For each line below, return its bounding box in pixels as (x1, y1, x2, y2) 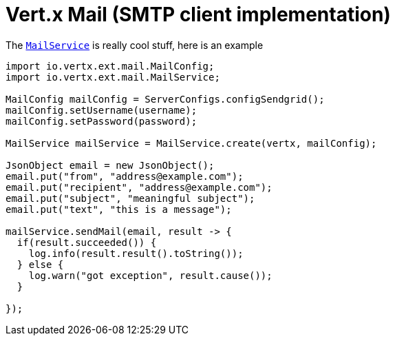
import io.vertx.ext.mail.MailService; (6, 71, 220, 83)
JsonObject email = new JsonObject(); (6, 159, 215, 171)
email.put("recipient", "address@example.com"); (6, 181, 273, 193)
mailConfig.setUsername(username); (6, 104, 197, 116)
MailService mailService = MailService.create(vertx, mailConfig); (6, 137, 377, 149)
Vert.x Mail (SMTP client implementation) (6, 3, 391, 26)
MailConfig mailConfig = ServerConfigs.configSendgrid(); (6, 93, 325, 105)
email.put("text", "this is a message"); (6, 203, 232, 215)
